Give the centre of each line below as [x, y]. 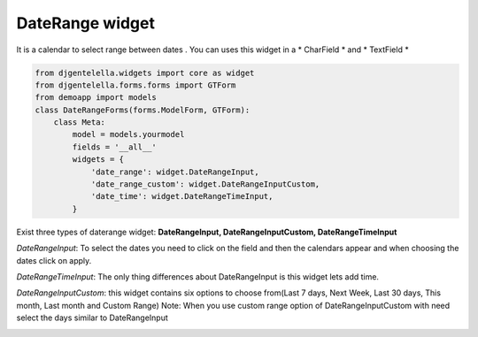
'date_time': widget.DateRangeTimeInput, [182, 196]
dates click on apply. [54, 260]
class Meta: [80, 123]
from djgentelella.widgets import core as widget [145, 73]
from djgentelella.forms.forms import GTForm [135, 85]
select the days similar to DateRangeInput [92, 318]
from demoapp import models [96, 98]
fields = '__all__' [114, 147]
